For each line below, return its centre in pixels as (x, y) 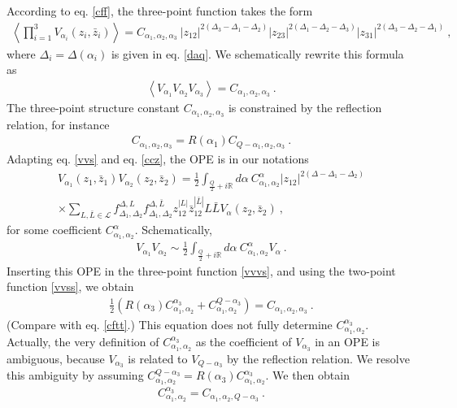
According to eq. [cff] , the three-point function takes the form (160, 11)
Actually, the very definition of (83, 341)
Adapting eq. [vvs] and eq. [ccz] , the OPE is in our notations (158, 159)
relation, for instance (58, 124)
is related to (158, 358)
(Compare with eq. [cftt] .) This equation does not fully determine (170, 324)
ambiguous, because (56, 358)
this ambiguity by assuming (75, 375)
